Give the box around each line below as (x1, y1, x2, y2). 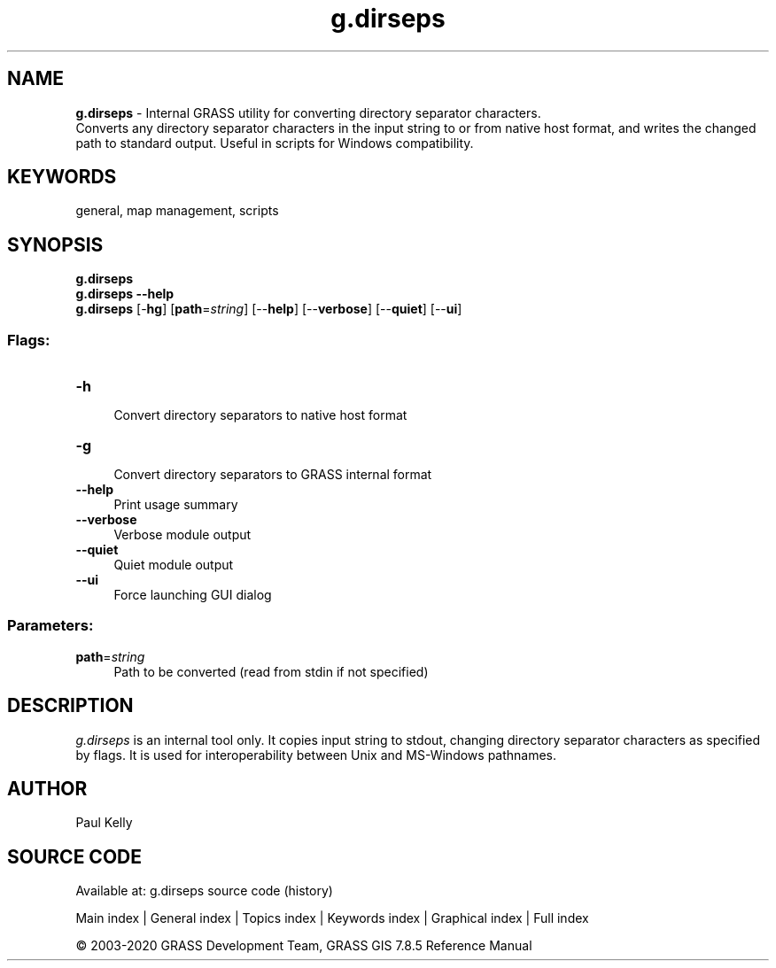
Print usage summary (113, 497, 238, 513)
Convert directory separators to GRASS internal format (113, 467, 432, 483)
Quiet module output (113, 557, 234, 573)
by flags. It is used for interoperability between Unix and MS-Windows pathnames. (75, 747, 557, 763)
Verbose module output (113, 527, 252, 543)
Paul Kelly (75, 815, 133, 831)
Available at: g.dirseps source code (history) (75, 883, 333, 899)
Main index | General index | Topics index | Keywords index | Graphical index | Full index (75, 910, 589, 926)
